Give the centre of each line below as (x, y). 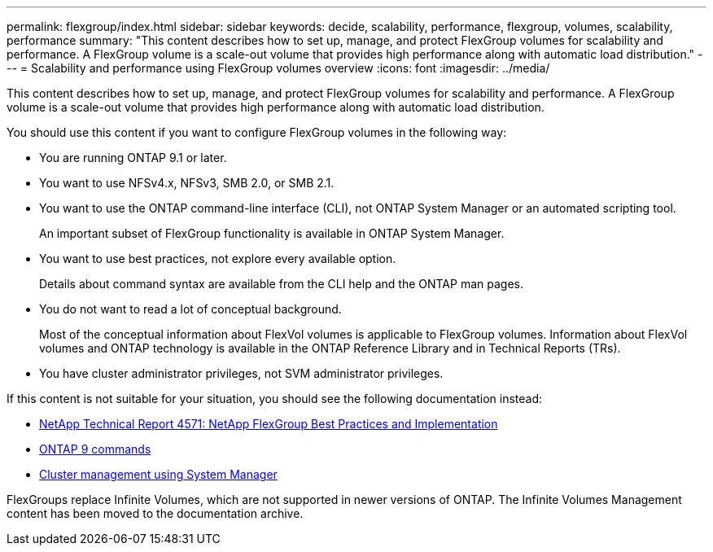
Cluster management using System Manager (158, 474)
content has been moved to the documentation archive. (155, 513)
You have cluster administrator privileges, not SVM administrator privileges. (241, 373)
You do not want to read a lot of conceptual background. (190, 309)
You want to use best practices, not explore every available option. (218, 258)
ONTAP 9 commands (95, 449)
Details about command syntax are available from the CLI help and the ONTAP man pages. (281, 284)
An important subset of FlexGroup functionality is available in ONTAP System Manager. (272, 233)
